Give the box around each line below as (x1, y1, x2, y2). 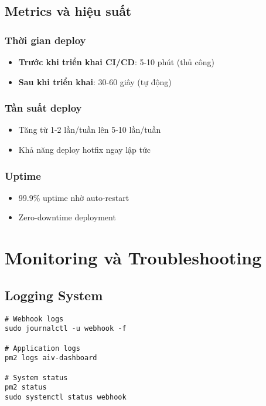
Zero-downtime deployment (18, 211, 116, 223)
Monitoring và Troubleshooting (5, 246, 262, 270)
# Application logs (5, 344, 80, 353)
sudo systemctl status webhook (5, 392, 127, 401)
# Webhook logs (5, 314, 64, 323)
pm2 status (5, 383, 47, 392)
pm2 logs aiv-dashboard (5, 354, 97, 363)
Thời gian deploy (5, 32, 86, 47)
